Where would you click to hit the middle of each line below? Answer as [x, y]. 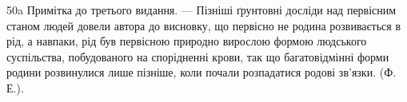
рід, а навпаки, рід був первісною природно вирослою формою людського [187, 41]
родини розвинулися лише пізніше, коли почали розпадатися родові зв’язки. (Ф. [202, 72]
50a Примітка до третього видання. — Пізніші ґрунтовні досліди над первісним [202, 10]
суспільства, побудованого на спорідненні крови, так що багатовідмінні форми [198, 56]
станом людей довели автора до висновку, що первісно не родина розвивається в [204, 25]
